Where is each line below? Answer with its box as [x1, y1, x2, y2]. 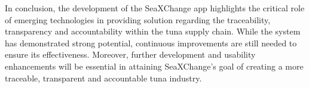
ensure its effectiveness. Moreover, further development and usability [5, 48, 256, 61]
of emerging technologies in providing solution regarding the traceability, [5, 13, 271, 26]
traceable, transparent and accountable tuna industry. [5, 71, 202, 84]
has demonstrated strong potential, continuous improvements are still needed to [5, 36, 297, 49]
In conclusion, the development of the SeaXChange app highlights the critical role [5, 2, 305, 14]
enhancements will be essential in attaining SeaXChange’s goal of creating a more [5, 59, 304, 72]
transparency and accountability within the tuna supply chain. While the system [5, 25, 301, 37]
